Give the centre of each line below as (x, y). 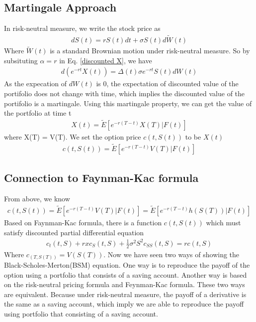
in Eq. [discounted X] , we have (106, 60)
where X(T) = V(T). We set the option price (73, 137)
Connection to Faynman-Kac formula (101, 178)
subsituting (21, 60)
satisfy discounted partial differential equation (74, 232)
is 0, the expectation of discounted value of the (167, 83)
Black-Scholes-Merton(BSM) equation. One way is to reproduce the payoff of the (127, 265)
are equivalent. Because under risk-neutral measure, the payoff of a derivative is (125, 294)
